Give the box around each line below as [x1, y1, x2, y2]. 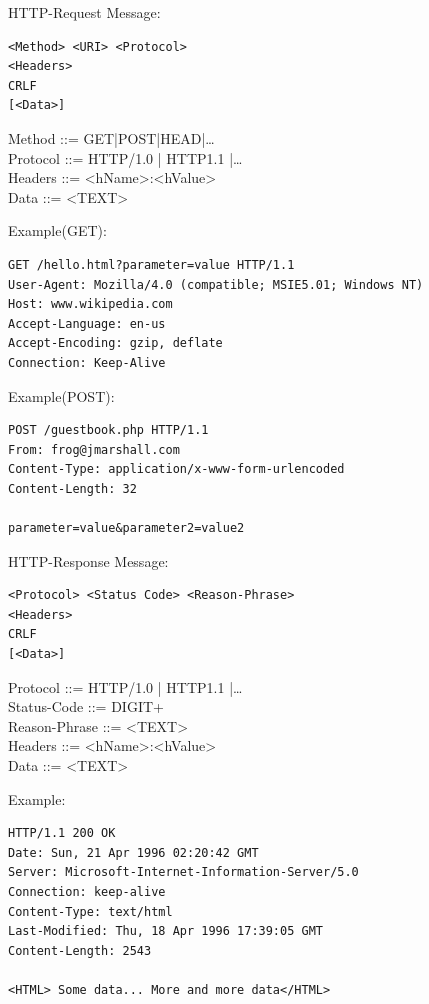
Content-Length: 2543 [8, 943, 152, 958]
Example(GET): [8, 220, 107, 241]
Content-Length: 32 [8, 481, 137, 496]
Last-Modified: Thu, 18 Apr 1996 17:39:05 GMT [8, 924, 323, 939]
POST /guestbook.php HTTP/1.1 [8, 423, 209, 438]
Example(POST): [8, 385, 115, 406]
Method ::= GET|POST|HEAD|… [8, 127, 215, 148]
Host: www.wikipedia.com [8, 297, 173, 312]
